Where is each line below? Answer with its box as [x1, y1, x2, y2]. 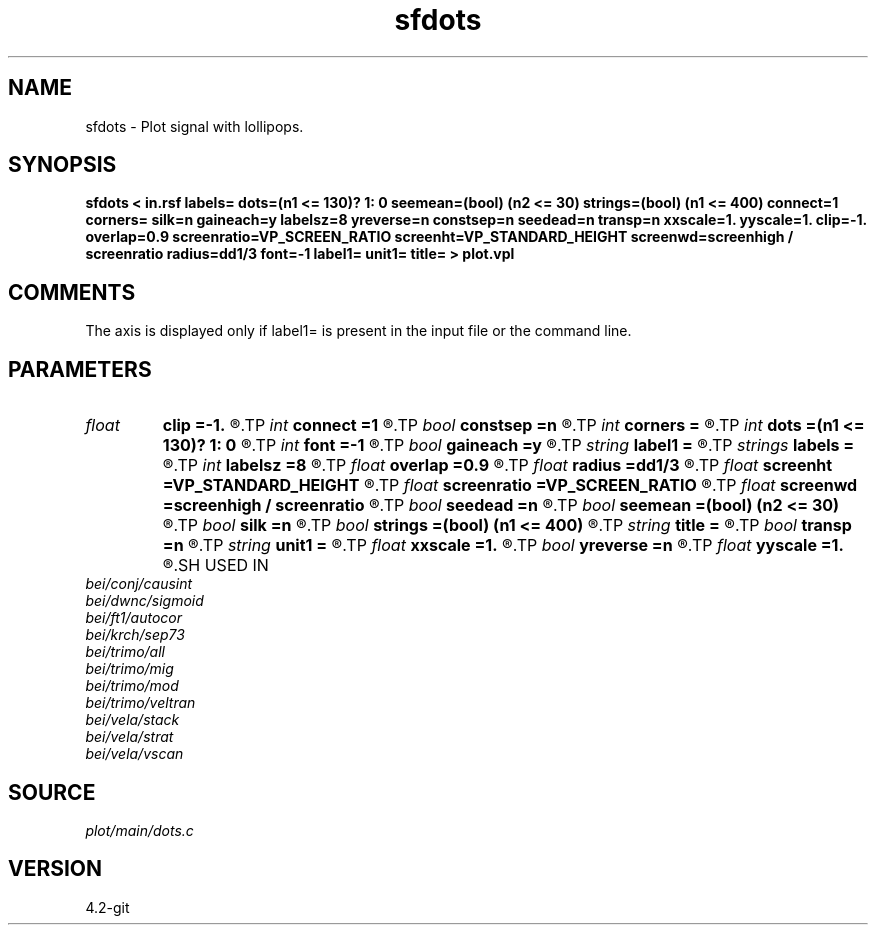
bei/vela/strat [85, 728, 174, 746]
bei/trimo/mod [85, 677, 179, 695]
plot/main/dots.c [85, 821, 194, 839]
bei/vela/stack [85, 711, 180, 729]
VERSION [8, 856, 103, 882]
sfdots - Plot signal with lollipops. [85, 117, 304, 135]
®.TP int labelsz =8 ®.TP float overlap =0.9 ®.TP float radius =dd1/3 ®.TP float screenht [162, 455, 833, 476]
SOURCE [8, 779, 96, 805]
